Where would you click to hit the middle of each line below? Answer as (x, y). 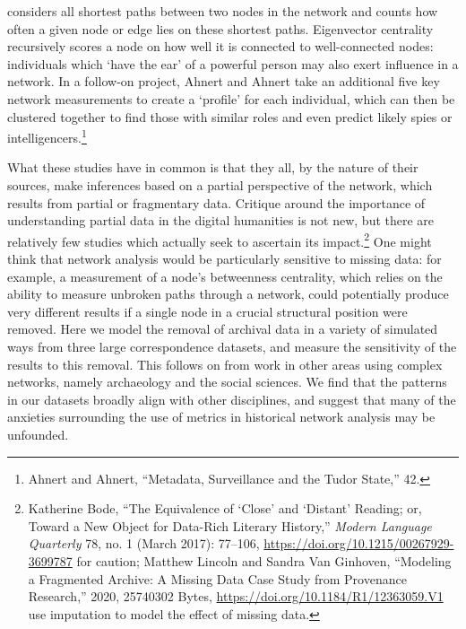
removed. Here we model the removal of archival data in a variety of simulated (223, 329)
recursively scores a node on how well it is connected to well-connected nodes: (220, 46)
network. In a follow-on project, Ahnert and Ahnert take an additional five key (224, 81)
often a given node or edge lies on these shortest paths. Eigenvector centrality (220, 28)
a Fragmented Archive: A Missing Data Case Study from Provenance (217, 578)
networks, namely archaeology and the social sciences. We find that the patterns (227, 382)
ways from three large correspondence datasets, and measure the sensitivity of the (232, 346)
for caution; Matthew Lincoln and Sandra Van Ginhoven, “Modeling (264, 560)
